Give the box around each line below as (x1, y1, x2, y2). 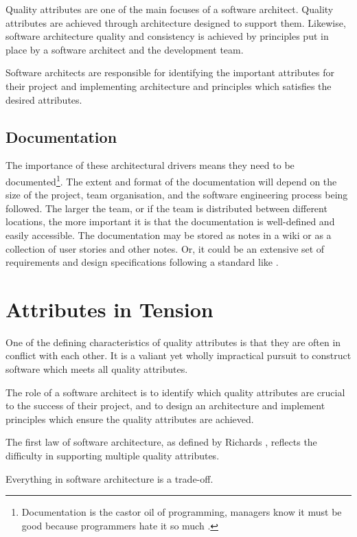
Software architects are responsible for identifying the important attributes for (5, 65, 334, 80)
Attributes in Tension (5, 295, 214, 323)
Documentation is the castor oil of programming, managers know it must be (21, 505, 342, 519)
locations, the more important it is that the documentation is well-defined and (5, 214, 335, 229)
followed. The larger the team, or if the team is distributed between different (5, 201, 327, 215)
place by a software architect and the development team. (5, 42, 244, 56)
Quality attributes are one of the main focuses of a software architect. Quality (5, 2, 334, 16)
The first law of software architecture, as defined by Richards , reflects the (5, 435, 317, 449)
